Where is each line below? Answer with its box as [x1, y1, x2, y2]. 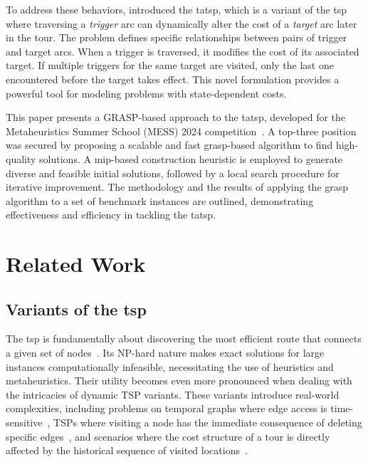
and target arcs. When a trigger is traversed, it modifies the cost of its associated [6, 43, 359, 58]
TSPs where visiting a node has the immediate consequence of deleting [53, 415, 362, 430]
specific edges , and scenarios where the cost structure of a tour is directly [6, 429, 330, 443]
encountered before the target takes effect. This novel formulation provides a [6, 71, 340, 86]
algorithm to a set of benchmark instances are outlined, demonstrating [6, 193, 314, 208]
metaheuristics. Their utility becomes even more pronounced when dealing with [6, 373, 352, 388]
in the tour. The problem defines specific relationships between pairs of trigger [6, 30, 347, 45]
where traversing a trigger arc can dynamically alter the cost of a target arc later [6, 16, 357, 31]
